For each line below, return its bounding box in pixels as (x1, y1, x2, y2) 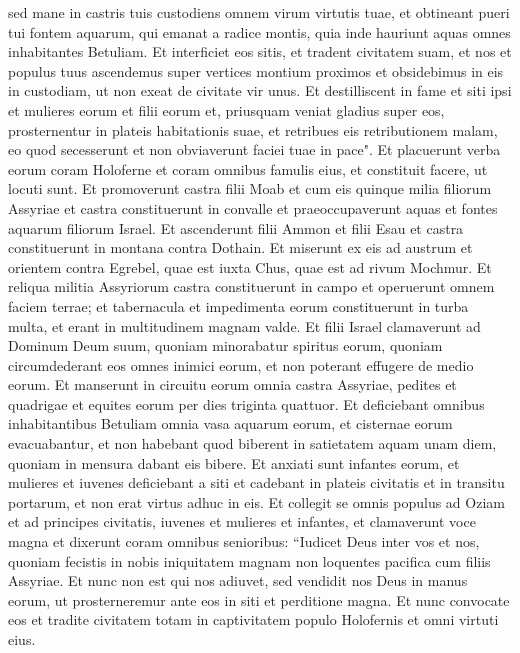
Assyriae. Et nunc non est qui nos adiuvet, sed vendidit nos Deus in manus (8, 570, 468, 591)
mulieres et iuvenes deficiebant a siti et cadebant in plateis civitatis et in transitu (8, 472, 505, 493)
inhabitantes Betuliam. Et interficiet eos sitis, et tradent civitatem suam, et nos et (8, 41, 512, 62)
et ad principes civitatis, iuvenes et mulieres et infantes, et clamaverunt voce (8, 511, 476, 532)
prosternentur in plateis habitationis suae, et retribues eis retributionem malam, (8, 119, 498, 140)
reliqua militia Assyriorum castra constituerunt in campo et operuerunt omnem (8, 276, 495, 297)
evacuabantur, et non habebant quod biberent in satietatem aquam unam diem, (8, 433, 497, 454)
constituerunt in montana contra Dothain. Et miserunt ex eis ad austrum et (8, 237, 473, 258)
